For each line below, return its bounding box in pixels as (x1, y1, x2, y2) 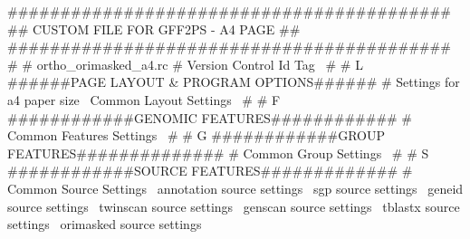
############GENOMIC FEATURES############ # (7, 108, 413, 127)
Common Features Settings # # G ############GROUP (7, 126, 386, 145)
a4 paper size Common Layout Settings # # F (7, 90, 281, 109)
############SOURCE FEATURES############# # (7, 161, 413, 180)
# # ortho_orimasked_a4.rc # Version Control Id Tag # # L (7, 54, 363, 73)
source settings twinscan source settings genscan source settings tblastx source (7, 196, 460, 215)
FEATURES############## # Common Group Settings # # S (7, 143, 429, 162)
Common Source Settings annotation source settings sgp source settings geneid (7, 178, 464, 197)
